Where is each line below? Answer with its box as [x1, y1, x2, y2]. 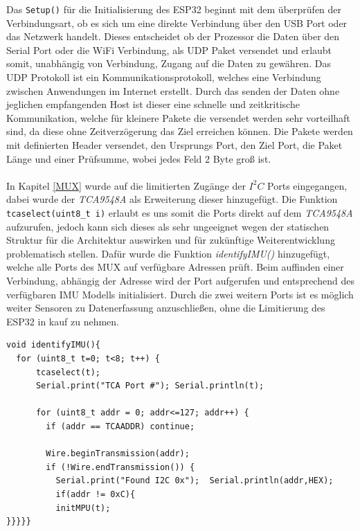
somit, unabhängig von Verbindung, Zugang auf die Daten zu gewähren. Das [6, 56, 331, 71]
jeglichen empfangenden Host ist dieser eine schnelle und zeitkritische [6, 97, 300, 111]
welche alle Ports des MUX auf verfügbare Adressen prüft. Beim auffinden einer [6, 260, 344, 274]
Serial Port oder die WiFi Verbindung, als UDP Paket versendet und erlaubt [6, 42, 332, 57]
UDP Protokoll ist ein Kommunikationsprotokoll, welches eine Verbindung [6, 70, 321, 84]
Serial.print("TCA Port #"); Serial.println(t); [35, 381, 264, 391]
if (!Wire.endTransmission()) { [46, 462, 195, 472]
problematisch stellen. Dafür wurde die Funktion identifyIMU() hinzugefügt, [6, 246, 330, 260]
